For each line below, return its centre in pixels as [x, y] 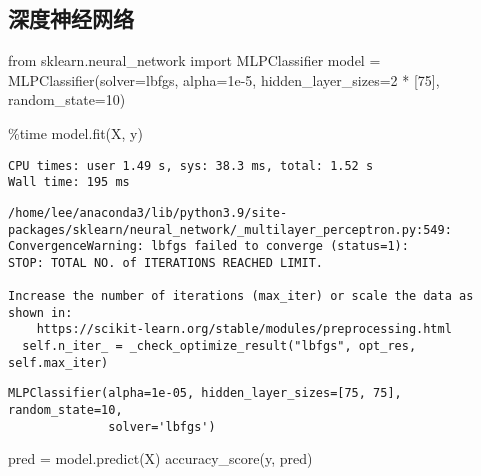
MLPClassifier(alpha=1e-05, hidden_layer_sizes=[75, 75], [205, 393]
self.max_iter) [58, 362]
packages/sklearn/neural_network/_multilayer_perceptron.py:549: [230, 229]
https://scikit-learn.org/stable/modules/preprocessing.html [244, 329]
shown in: [40, 312]
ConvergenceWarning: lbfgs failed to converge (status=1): [208, 246]
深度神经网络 [71, 18]
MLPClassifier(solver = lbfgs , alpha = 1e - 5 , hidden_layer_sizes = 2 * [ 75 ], [224, 79]
